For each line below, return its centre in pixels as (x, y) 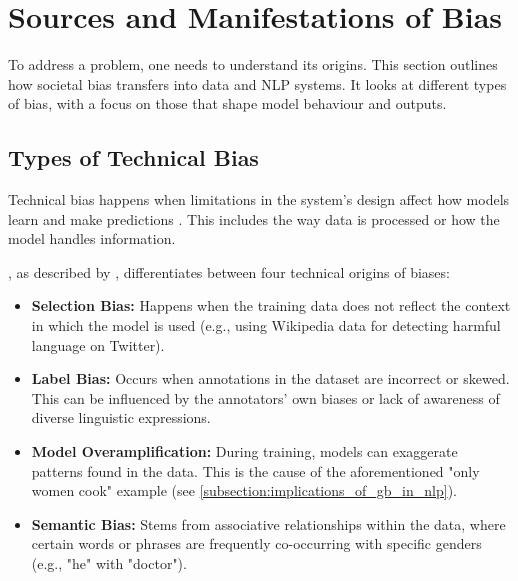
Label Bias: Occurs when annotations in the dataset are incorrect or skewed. (270, 378)
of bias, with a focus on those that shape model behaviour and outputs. (227, 103)
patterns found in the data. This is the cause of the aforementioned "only (255, 470)
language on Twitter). (98, 344)
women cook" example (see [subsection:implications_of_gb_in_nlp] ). (244, 490)
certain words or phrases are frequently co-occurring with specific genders (256, 543)
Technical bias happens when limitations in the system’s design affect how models (259, 199)
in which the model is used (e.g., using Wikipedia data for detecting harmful (266, 325)
